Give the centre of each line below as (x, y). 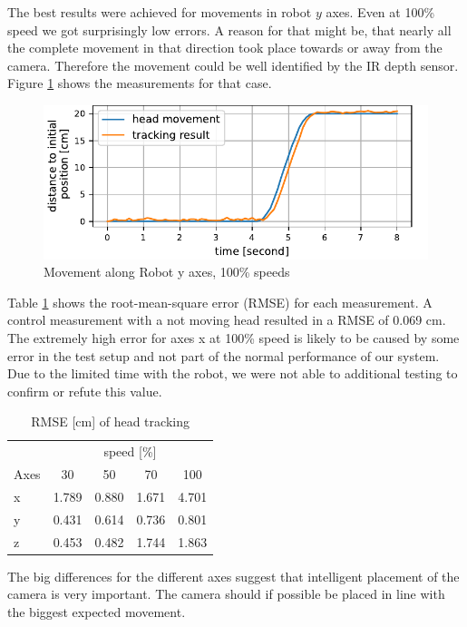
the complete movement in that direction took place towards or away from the (225, 48)
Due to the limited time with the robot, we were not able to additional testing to (233, 373)
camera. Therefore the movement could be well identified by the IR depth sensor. (233, 65)
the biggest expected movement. (97, 611)
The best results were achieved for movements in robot (160, 12)
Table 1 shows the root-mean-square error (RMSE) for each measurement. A (220, 302)
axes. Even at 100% (380, 12)
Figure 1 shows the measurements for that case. (140, 83)
